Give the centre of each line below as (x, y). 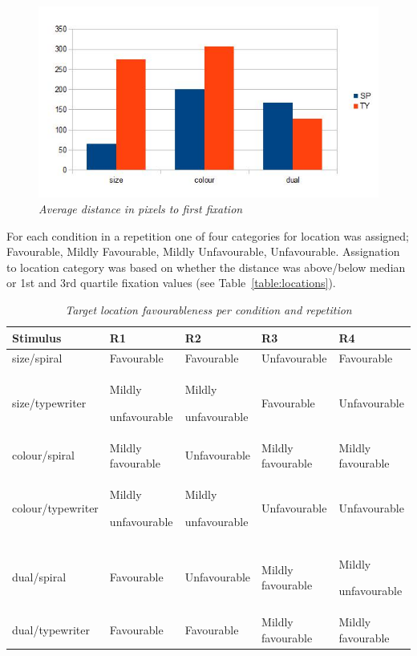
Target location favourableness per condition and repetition (208, 309)
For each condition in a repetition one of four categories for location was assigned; (208, 235)
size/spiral (37, 358)
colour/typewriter (55, 507)
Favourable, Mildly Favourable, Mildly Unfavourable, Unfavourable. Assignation (203, 251)
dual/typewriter (51, 629)
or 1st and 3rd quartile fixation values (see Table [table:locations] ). (171, 283)
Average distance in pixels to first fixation (141, 209)
